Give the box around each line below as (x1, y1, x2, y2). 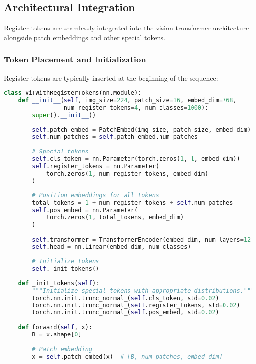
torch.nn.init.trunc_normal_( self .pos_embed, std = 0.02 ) (32, 309, 219, 316)
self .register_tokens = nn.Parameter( (32, 162, 160, 170)
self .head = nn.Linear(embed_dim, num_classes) (32, 243, 191, 250)
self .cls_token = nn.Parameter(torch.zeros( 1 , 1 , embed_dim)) (32, 155, 240, 163)
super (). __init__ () (32, 111, 96, 119)
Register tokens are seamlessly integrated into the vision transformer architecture (4, 23, 249, 33)
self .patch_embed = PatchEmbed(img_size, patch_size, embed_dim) (32, 126, 251, 133)
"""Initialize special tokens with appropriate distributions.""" (32, 287, 255, 294)
